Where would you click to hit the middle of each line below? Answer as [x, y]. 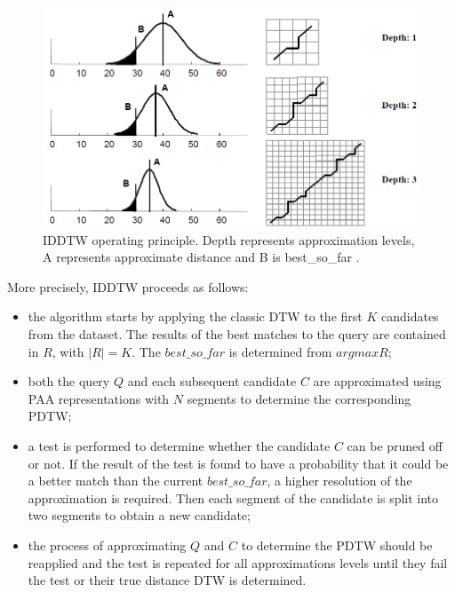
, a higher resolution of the [339, 481]
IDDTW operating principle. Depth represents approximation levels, [229, 239]
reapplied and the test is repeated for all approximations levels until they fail [238, 562]
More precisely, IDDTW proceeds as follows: [128, 286]
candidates [410, 316]
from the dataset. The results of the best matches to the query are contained [237, 334]
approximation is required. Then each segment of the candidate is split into [233, 497]
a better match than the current [116, 481]
